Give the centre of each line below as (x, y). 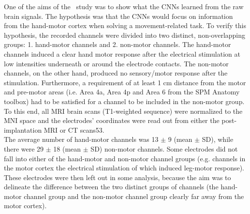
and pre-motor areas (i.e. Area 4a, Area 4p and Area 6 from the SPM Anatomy (122, 92)
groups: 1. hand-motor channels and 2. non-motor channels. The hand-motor (118, 44)
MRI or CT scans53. (74, 130)
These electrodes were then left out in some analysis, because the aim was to (118, 177)
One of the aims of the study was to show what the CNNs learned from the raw (124, 6)
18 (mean (67, 148)
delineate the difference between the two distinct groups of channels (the (111, 187)
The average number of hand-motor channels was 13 (81, 139)
